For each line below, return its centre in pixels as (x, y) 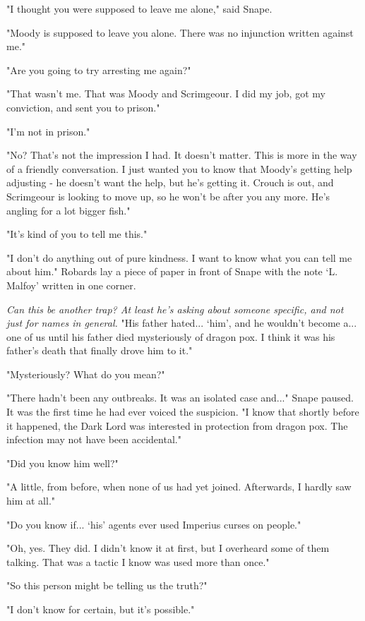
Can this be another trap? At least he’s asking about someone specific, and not (175, 309)
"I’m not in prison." (48, 131)
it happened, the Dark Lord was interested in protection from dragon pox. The (177, 425)
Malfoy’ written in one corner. (71, 285)
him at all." (31, 501)
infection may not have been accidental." (94, 439)
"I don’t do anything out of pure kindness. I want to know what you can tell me (179, 257)
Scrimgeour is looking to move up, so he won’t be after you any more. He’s (168, 196)
